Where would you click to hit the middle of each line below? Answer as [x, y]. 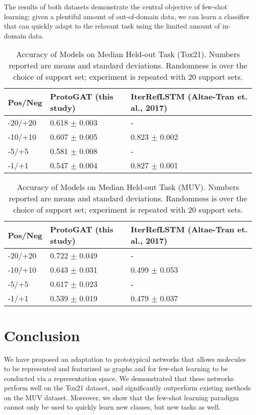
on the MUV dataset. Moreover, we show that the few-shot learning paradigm [122, 397]
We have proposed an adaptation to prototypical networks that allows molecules [125, 359]
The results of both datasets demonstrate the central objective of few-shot [116, 6]
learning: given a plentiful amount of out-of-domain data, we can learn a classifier [127, 16]
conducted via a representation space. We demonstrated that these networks [119, 378]
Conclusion [42, 335]
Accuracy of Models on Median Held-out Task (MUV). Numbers [128, 187]
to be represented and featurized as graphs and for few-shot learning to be [116, 368]
